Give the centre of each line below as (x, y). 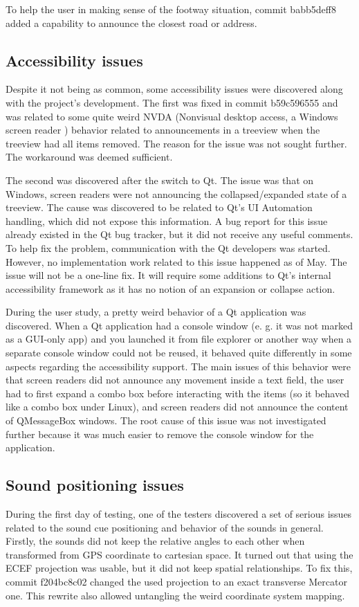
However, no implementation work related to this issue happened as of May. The (176, 261)
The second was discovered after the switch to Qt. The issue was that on (160, 180)
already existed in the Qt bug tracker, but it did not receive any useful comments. (179, 234)
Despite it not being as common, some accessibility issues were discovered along (174, 89)
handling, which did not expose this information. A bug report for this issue (167, 220)
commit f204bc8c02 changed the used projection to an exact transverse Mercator (176, 581)
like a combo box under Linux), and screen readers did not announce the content (177, 407)
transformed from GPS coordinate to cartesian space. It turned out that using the (179, 554)
